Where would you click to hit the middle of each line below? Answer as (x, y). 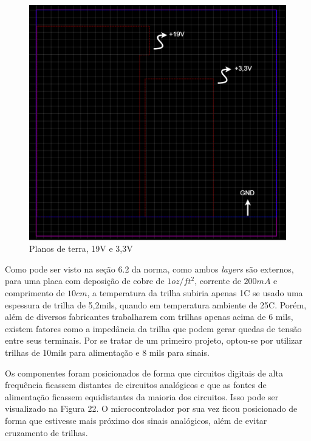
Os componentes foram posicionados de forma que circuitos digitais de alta (144, 373)
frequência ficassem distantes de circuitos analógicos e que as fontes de (136, 385)
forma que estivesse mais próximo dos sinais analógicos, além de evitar (136, 420)
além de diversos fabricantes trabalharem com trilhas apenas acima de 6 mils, (149, 317)
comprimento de (35, 293)
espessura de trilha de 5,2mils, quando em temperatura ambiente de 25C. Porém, (156, 304)
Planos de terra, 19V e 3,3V (81, 248)
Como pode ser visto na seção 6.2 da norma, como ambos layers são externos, (149, 269)
